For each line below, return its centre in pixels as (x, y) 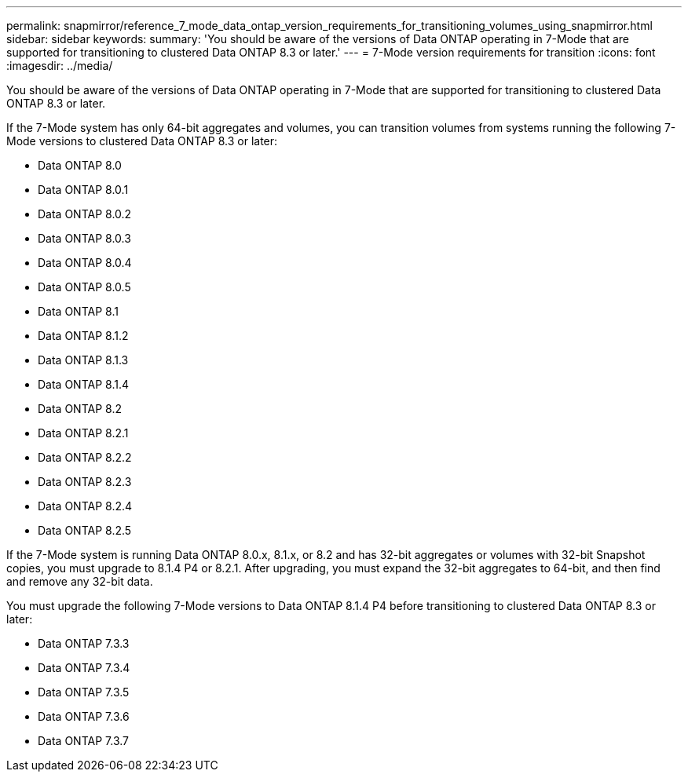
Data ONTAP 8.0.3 (84, 238)
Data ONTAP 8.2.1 (83, 433)
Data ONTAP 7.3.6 (84, 716)
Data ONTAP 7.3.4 (84, 668)
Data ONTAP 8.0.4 (85, 263)
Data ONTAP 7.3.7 (83, 741)
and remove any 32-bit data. (80, 581)
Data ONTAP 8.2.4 (85, 506)
